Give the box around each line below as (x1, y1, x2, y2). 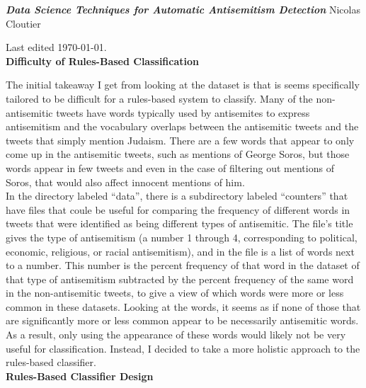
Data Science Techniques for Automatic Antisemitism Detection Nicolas (6, 2, 360, 16)
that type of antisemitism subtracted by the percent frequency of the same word (6, 271, 354, 286)
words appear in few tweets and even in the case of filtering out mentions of (6, 160, 334, 175)
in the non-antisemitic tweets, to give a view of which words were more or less (6, 285, 344, 300)
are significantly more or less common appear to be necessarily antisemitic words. (6, 313, 359, 328)
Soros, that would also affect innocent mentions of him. (6, 174, 245, 189)
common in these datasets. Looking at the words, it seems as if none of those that (6, 299, 361, 314)
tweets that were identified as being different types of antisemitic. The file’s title (6, 216, 353, 231)
